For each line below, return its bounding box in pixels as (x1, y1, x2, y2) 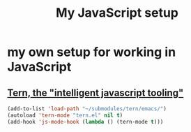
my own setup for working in (7, 44, 176, 60)
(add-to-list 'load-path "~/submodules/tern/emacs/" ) (7, 105, 167, 112)
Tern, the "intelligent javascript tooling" (7, 87, 184, 98)
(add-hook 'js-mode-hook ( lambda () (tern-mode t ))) (7, 118, 164, 125)
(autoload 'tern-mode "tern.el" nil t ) (7, 112, 123, 119)
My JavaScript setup (55, 5, 179, 21)
